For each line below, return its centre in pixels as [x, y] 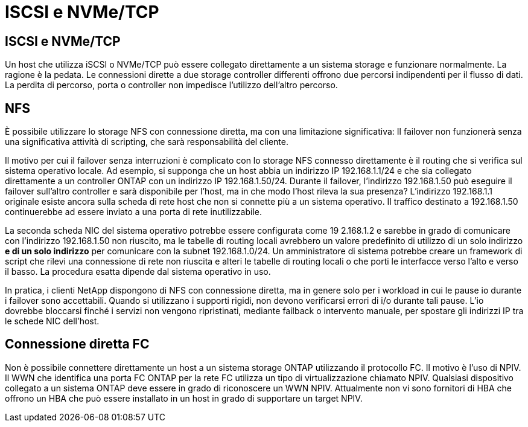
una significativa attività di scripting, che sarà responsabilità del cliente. [147, 142]
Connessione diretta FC [77, 344]
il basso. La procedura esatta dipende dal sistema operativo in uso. [138, 272]
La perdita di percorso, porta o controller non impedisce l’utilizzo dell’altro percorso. [171, 85]
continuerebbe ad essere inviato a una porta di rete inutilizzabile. [134, 212]
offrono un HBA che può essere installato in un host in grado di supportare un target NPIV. [184, 398]
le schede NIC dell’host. [52, 321]
